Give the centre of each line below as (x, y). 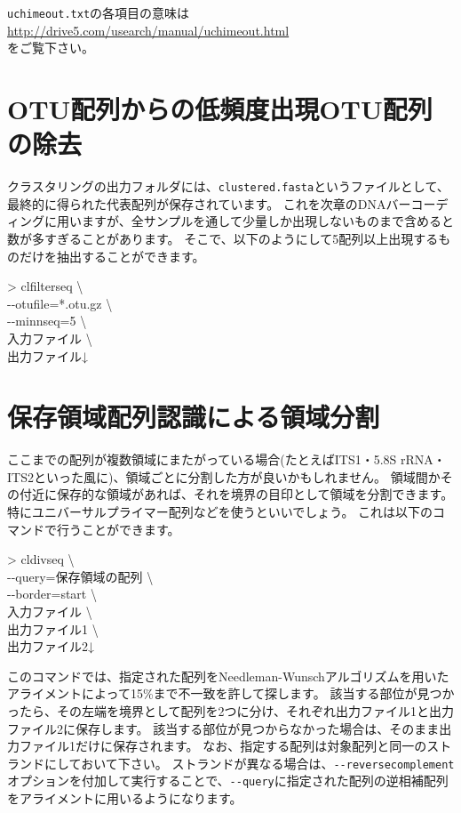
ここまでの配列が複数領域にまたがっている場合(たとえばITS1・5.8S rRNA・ (227, 459)
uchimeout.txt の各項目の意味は (99, 12)
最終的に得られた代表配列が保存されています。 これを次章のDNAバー (209, 203)
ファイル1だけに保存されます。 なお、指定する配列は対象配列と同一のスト (235, 746)
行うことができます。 (118, 529)
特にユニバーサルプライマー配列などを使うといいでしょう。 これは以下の (220, 512)
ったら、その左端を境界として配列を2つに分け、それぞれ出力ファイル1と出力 (230, 711)
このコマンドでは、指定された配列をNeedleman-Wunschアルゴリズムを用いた (228, 676)
